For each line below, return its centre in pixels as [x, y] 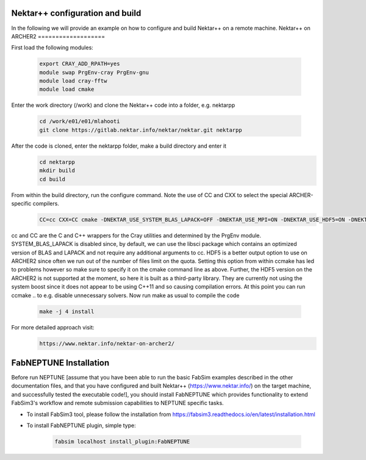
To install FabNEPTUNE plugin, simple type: [81, 426]
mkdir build [57, 171]
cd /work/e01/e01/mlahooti [80, 121]
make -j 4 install [67, 311]
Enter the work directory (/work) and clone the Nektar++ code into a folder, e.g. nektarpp [123, 105]
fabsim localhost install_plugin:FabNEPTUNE [122, 442]
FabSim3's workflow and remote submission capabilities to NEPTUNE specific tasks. [117, 403]
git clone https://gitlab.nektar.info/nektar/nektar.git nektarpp [141, 130]
